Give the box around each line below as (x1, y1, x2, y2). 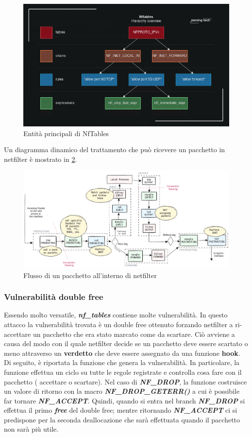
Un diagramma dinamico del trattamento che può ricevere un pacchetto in (4, 144, 225, 155)
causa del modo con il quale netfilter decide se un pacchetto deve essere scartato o (4, 338, 248, 349)
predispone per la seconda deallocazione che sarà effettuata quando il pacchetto (4, 414, 240, 424)
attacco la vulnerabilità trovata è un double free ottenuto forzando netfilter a (4, 319, 233, 329)
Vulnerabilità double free (4, 291, 103, 303)
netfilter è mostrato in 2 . (4, 154, 77, 164)
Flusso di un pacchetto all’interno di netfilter (23, 270, 157, 280)
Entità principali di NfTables (23, 128, 109, 138)
